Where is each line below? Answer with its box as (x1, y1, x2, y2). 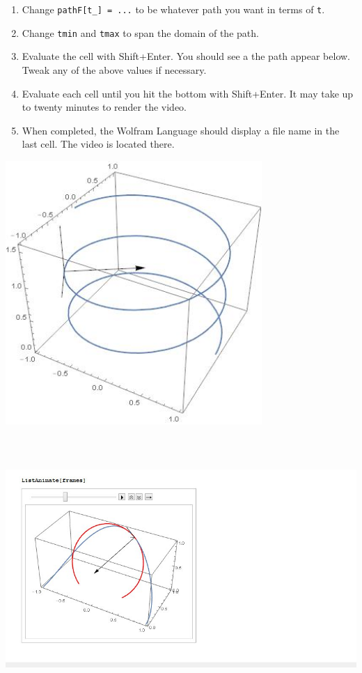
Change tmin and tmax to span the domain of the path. (22, 25, 259, 40)
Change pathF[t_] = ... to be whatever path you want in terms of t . (22, 2, 325, 16)
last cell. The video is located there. (22, 137, 175, 151)
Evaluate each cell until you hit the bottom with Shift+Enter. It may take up (22, 86, 354, 100)
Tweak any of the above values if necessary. (22, 62, 207, 77)
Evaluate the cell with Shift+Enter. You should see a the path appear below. (22, 49, 351, 63)
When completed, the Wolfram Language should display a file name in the (22, 123, 340, 137)
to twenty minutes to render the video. (22, 100, 187, 114)
